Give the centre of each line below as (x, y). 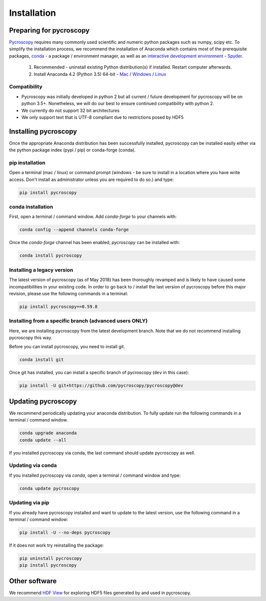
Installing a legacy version (41, 270)
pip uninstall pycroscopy (51, 558)
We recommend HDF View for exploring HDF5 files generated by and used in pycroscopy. (100, 593)
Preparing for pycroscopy (49, 30)
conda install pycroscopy (51, 256)
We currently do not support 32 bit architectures (70, 110)
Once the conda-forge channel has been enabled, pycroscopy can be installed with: (94, 243)
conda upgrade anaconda (48, 433)
